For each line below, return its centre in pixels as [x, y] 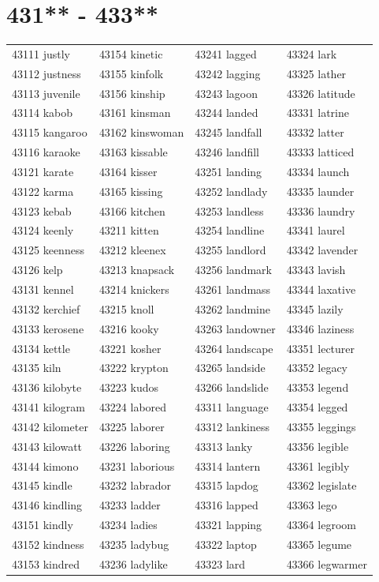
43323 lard [220, 563]
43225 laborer [132, 426]
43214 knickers [134, 289]
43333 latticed [320, 152]
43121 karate [43, 171]
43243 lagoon [227, 93]
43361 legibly [318, 466]
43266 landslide [232, 387]
